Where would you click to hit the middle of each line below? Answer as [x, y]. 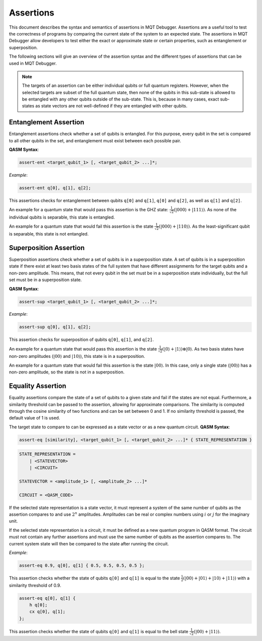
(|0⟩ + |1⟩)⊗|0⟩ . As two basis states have [203, 349]
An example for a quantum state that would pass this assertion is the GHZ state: [89, 210]
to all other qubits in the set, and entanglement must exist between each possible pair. [95, 140]
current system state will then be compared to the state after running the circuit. [89, 543]
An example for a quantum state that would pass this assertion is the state [83, 349]
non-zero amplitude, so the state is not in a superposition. [67, 372]
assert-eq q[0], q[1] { [48, 598]
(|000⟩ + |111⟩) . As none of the [205, 210]
